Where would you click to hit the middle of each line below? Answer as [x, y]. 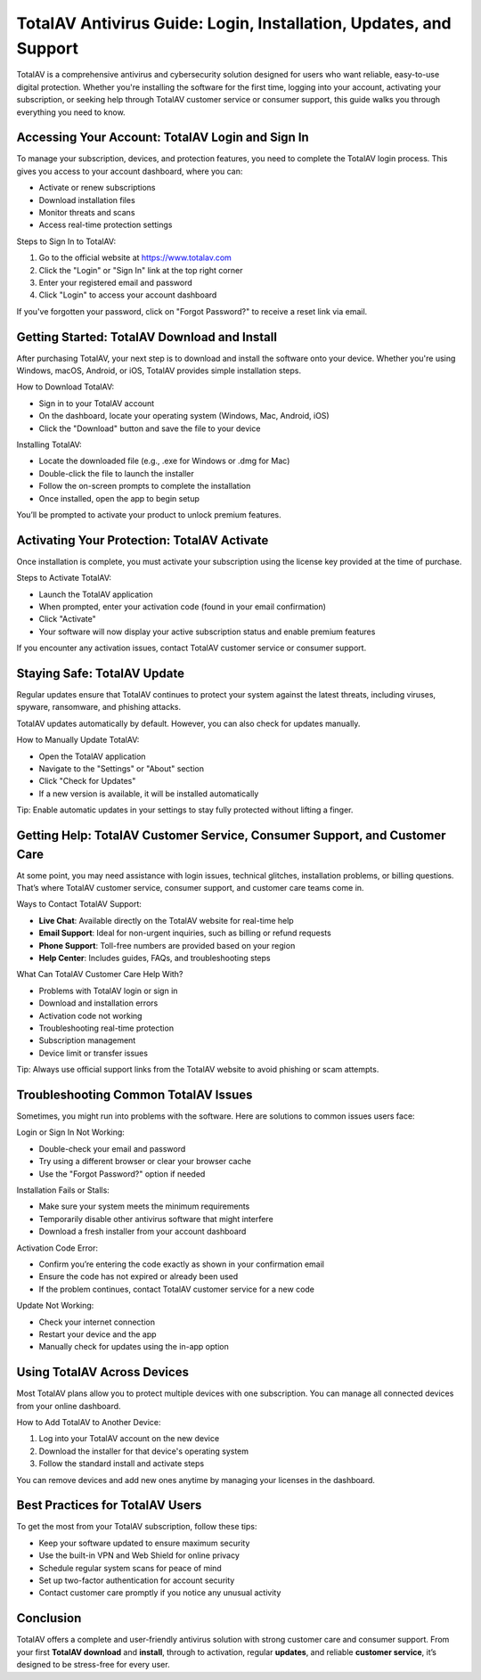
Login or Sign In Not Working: [70, 1132]
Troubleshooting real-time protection [106, 1028]
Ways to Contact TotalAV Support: [79, 904]
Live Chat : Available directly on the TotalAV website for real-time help [166, 920]
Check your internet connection [97, 1322]
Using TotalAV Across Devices [102, 1372]
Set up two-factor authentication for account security [137, 1580]
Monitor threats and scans [87, 212]
